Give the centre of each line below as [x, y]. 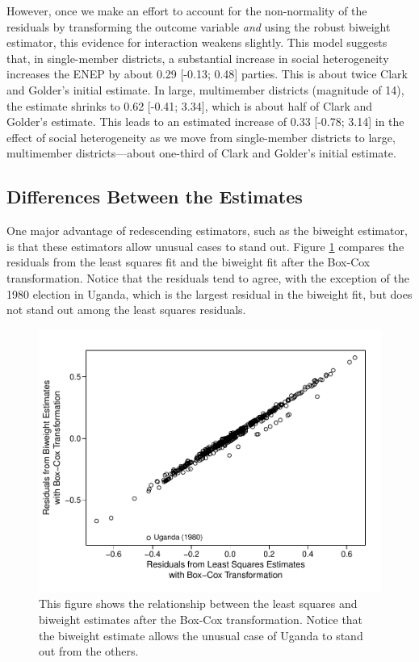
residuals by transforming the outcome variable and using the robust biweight [199, 26]
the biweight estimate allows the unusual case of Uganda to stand [201, 635]
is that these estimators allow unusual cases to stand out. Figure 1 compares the [205, 246]
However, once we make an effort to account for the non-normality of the [187, 10]
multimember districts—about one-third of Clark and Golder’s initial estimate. [201, 153]
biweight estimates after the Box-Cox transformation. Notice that [201, 620]
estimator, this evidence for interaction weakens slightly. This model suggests [197, 42]
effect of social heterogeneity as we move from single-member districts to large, [201, 137]
